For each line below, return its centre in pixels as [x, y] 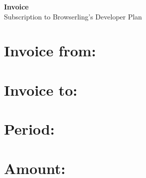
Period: [29, 129]
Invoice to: [41, 89]
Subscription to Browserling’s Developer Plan [73, 16]
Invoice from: [50, 51]
